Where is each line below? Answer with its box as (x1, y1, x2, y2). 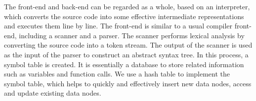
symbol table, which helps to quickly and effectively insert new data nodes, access (4, 78, 252, 88)
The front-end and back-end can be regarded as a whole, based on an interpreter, (4, 1, 250, 11)
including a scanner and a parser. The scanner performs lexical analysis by (19, 30, 245, 40)
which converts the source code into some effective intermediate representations (4, 11, 244, 21)
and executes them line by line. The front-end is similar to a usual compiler (4, 21, 233, 31)
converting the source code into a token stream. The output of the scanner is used (4, 40, 253, 50)
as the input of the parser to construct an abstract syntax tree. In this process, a (4, 49, 249, 59)
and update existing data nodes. (4, 88, 101, 98)
